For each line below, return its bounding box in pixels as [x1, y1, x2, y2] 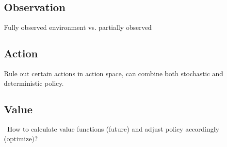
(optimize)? [4, 133, 38, 143]
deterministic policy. [4, 78, 64, 88]
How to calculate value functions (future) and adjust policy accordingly [7, 124, 219, 134]
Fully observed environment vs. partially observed [4, 22, 152, 32]
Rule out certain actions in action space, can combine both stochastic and [4, 68, 224, 78]
